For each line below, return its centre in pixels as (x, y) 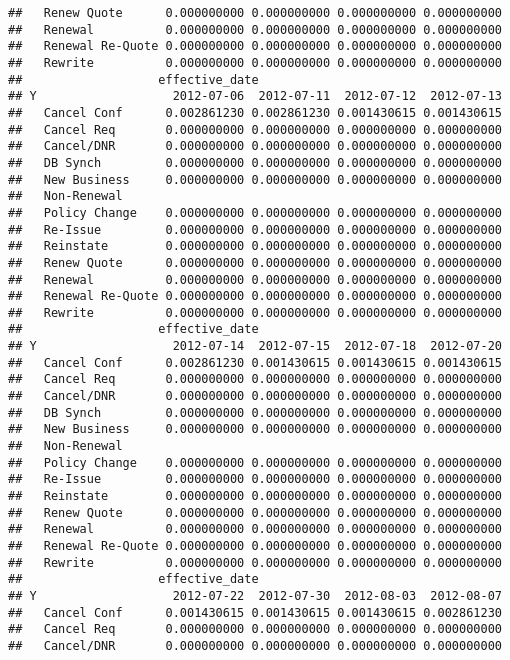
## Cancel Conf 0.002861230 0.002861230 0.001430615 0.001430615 (255, 112)
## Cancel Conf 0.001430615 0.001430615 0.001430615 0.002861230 (255, 612)
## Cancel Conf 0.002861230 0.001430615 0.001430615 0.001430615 (255, 362)
